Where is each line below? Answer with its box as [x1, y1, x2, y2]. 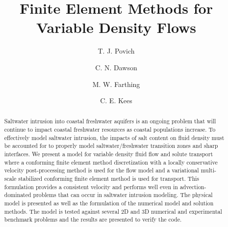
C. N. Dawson [95, 62, 137, 72]
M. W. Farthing [92, 79, 140, 89]
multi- [201, 166, 216, 174]
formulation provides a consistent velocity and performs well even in [4, 182, 178, 191]
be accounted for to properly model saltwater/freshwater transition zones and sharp [4, 142, 218, 150]
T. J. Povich [98, 46, 135, 56]
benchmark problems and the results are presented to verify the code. [4, 215, 182, 224]
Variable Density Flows [36, 17, 197, 37]
